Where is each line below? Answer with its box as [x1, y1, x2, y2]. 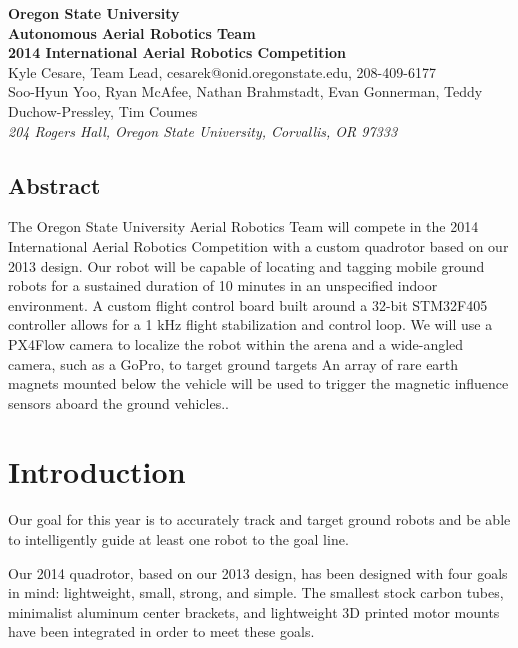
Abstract [8, 169, 101, 200]
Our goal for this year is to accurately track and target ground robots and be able [8, 509, 511, 530]
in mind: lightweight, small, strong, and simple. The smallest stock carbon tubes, [8, 582, 504, 603]
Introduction [8, 451, 186, 492]
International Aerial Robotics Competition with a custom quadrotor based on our [8, 235, 509, 256]
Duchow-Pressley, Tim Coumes [8, 100, 198, 121]
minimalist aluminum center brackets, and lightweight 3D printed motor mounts [8, 601, 500, 622]
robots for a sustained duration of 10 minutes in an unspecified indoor [8, 275, 438, 296]
